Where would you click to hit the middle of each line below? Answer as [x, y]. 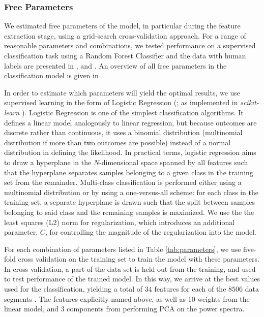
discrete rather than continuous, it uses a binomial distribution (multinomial [123, 132]
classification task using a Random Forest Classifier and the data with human [125, 55]
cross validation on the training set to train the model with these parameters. [139, 259]
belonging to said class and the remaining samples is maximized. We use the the [129, 212]
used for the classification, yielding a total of [74, 289]
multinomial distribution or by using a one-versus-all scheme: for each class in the [131, 192]
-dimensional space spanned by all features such [174, 162]
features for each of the [190, 289]
